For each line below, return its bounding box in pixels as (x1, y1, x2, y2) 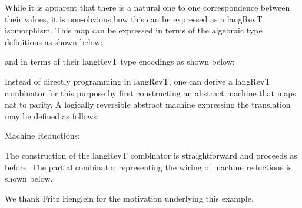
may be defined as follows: (5, 109, 99, 122)
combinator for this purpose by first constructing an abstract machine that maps (5, 86, 296, 99)
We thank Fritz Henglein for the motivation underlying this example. (5, 192, 254, 204)
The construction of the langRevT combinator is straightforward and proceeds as (5, 149, 297, 161)
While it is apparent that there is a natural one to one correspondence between (5, 1, 290, 13)
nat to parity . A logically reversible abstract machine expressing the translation (5, 98, 291, 110)
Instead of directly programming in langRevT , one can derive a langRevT (5, 75, 271, 87)
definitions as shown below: (5, 35, 103, 48)
